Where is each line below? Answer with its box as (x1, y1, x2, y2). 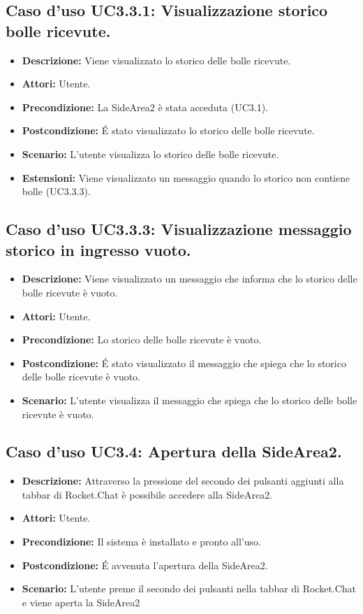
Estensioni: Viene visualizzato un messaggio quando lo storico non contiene (22, 170, 350, 185)
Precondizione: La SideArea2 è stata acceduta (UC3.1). (22, 99, 269, 114)
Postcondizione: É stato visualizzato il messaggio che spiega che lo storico (22, 355, 346, 370)
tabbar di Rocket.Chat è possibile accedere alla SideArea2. (22, 487, 273, 501)
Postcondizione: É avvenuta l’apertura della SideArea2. (22, 557, 268, 572)
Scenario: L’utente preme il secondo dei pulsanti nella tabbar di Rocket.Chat (22, 581, 357, 596)
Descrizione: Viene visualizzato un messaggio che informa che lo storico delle (22, 271, 357, 286)
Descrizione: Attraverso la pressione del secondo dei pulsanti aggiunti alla (22, 473, 344, 488)
